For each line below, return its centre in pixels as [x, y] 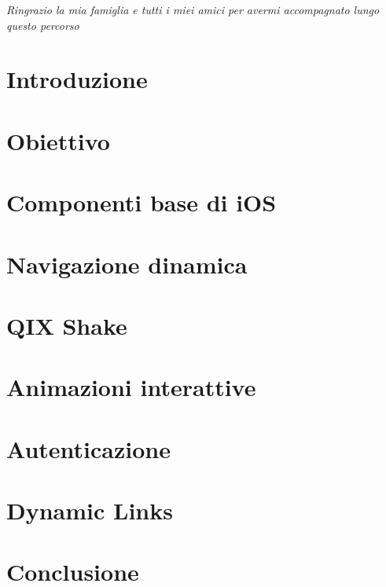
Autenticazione [88, 448]
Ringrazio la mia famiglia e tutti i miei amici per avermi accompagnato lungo [193, 9]
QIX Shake [67, 325]
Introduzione [77, 79]
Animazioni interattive [131, 387]
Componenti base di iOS [142, 202]
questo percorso [43, 25]
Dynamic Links [90, 510]
